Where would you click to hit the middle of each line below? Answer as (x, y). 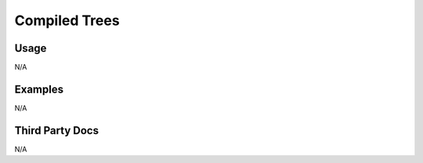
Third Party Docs (57, 130)
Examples (39, 89)
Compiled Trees (67, 20)
